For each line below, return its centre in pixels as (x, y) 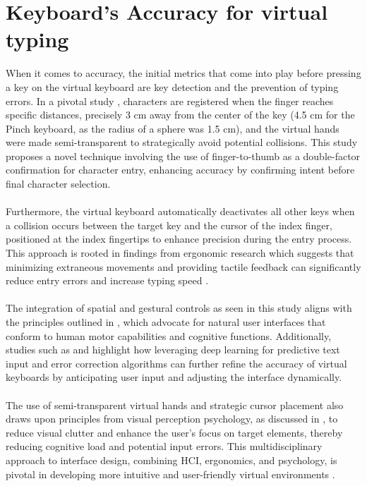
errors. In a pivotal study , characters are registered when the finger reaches (170, 101)
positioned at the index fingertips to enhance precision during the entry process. (179, 239)
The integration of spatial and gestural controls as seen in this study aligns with (179, 308)
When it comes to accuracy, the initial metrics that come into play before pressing (183, 73)
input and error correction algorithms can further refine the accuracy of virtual (176, 363)
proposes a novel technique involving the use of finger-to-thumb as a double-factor (183, 156)
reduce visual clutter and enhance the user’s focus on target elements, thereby (174, 432)
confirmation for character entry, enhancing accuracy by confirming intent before (180, 170)
